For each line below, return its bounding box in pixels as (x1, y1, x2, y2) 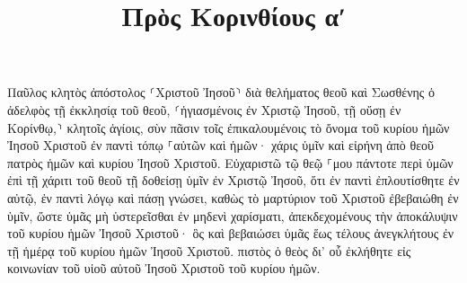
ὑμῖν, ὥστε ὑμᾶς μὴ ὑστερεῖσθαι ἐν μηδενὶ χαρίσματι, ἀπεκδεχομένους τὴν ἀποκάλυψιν (7, 206, 458, 225)
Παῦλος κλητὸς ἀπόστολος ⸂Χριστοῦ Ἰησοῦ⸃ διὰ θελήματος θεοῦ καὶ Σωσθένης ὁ (7, 83, 436, 102)
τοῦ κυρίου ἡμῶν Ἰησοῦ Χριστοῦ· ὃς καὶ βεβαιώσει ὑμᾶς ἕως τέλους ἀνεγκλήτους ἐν (7, 224, 454, 243)
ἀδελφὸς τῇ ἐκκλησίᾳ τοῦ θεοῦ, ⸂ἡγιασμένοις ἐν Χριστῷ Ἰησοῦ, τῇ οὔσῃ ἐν (7, 100, 401, 119)
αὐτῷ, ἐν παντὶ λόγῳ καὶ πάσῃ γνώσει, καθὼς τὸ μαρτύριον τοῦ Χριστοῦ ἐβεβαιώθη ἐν (7, 188, 459, 207)
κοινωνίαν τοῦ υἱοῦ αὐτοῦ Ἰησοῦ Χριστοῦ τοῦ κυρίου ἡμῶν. (7, 259, 321, 278)
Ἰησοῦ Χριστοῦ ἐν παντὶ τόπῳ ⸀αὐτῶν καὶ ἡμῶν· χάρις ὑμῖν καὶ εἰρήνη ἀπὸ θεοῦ (7, 136, 434, 155)
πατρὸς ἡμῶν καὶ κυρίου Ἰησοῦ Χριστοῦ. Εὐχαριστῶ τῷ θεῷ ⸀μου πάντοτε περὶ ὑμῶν (7, 153, 454, 172)
